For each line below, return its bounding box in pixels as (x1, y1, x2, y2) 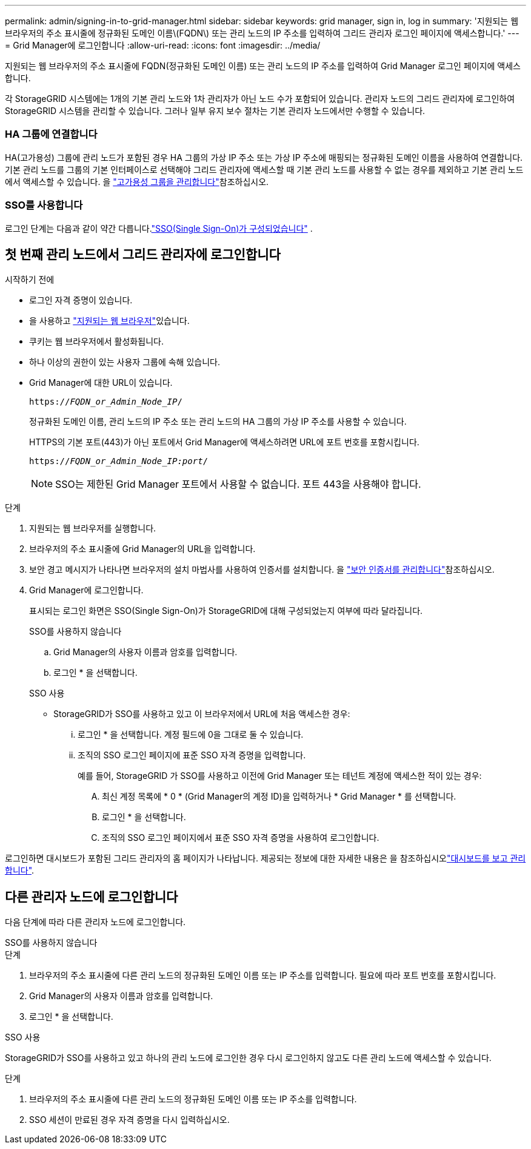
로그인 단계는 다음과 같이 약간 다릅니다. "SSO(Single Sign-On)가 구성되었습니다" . (5, 223, 313, 234)
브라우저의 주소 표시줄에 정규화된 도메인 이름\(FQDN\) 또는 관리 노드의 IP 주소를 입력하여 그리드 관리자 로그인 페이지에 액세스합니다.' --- (5, 28, 519, 38)
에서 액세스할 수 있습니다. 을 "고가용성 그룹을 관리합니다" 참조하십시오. (5, 176, 269, 187)
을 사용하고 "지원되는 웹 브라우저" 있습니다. (29, 315, 190, 326)
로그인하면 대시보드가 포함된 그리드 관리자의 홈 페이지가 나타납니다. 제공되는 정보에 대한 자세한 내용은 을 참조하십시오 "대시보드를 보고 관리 (5, 853, 526, 864)
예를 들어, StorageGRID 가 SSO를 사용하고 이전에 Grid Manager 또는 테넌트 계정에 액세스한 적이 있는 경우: (78, 770, 482, 781)
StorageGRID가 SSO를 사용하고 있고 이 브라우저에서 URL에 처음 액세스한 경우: (53, 709, 350, 719)
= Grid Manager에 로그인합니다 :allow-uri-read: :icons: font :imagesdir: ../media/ (5, 40, 321, 50)
